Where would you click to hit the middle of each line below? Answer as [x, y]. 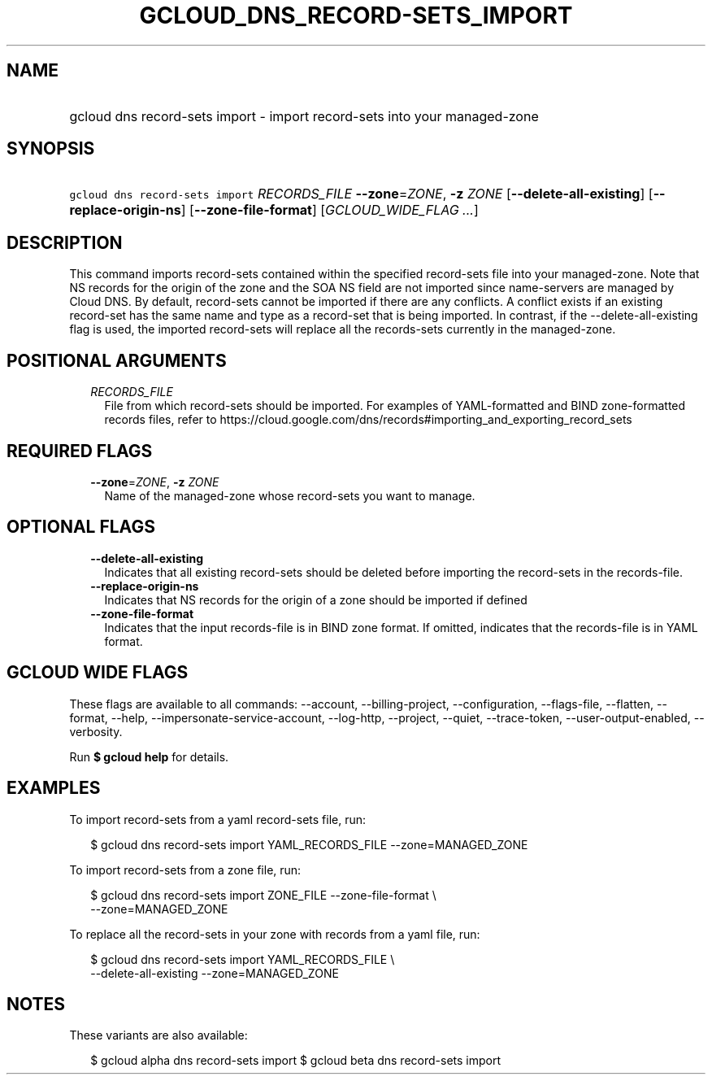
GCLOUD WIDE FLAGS [98, 673]
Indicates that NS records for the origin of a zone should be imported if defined [316, 599]
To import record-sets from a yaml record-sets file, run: [218, 819]
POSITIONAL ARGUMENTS [117, 360]
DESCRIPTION [65, 242]
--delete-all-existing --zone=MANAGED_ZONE [215, 973]
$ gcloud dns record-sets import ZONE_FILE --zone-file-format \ [263, 895]
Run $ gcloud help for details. [149, 756]
